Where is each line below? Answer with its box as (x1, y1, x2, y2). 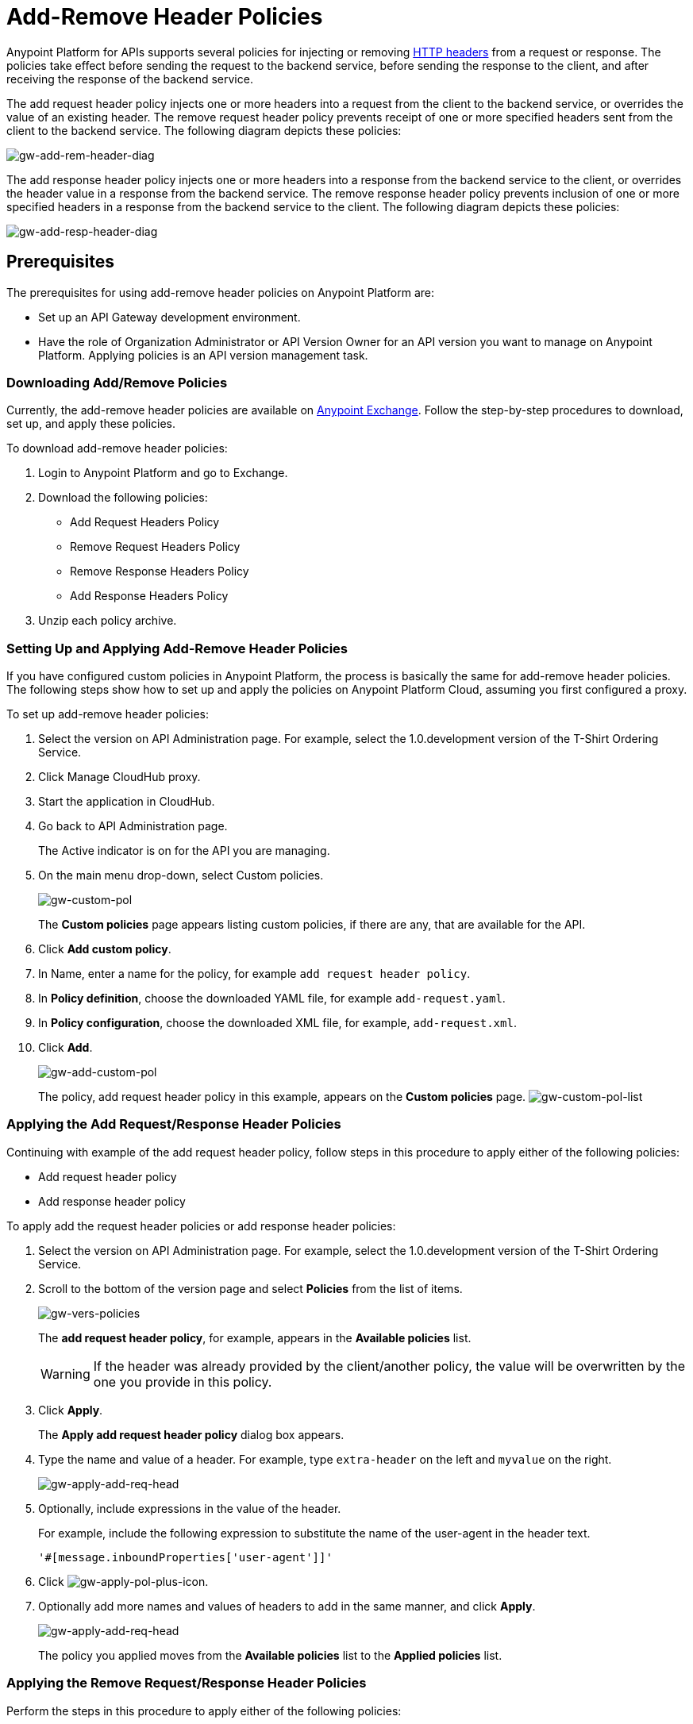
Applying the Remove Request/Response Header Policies (6, 1675, 367, 1691)
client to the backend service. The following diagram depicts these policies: (6, 123, 402, 137)
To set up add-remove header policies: (6, 707, 209, 722)
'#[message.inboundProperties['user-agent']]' (38, 1550, 333, 1564)
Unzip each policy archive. (38, 614, 177, 628)
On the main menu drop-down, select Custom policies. (38, 868, 324, 883)
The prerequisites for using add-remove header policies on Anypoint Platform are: (6, 285, 435, 299)
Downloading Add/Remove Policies (6, 374, 228, 391)
